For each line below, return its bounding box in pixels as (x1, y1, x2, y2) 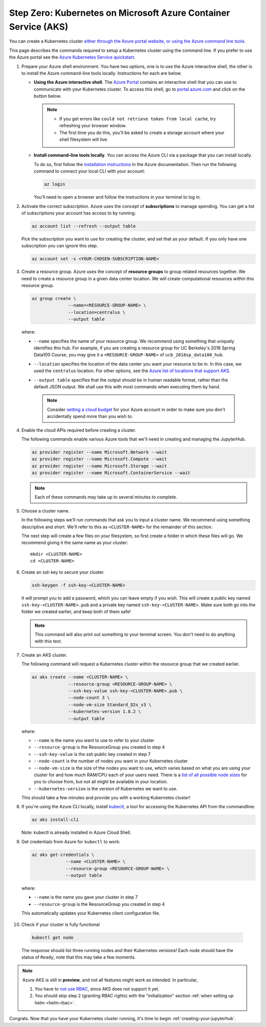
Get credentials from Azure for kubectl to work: (21, 838, 121, 845)
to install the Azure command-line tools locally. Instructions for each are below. (21, 70, 182, 76)
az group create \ (32, 296, 76, 302)
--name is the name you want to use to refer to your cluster (33, 737, 155, 743)
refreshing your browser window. (59, 123, 127, 129)
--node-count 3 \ (68, 695, 110, 701)
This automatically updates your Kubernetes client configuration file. (21, 910, 160, 916)
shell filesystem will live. (59, 137, 108, 142)
